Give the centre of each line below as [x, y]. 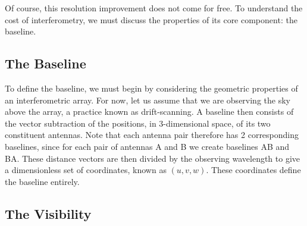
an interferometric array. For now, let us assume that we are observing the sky [148, 100]
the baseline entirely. [42, 181]
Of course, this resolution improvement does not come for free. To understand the [154, 8]
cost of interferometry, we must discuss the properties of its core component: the [151, 19]
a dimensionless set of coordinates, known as [86, 170]
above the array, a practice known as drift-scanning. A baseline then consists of [149, 112]
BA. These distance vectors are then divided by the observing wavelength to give [153, 158]
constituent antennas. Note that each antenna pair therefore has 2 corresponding [152, 135]
